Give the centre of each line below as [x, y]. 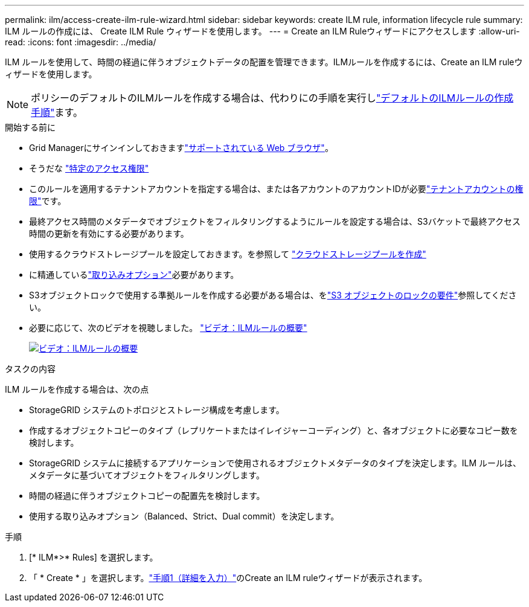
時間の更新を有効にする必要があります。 [109, 233]
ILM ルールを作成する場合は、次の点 [77, 389]
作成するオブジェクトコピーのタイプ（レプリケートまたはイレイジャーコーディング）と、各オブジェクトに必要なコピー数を [274, 430]
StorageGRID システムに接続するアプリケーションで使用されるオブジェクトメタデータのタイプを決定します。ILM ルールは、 [275, 463]
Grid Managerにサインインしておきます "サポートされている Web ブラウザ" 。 [181, 148]
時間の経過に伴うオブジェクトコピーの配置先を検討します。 [147, 496]
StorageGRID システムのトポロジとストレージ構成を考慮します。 [157, 410]
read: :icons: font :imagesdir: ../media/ [81, 42]
